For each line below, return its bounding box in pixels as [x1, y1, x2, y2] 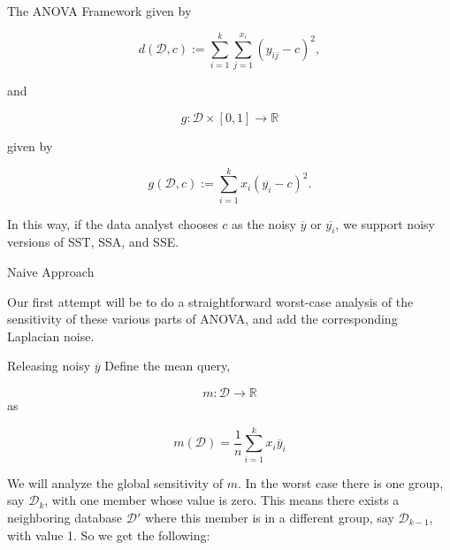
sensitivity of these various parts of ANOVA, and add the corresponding [7, 309, 398, 328]
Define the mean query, [104, 356, 231, 375]
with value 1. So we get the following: [7, 525, 210, 544]
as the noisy [232, 214, 296, 233]
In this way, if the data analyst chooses [7, 214, 218, 233]
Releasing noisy [7, 356, 91, 375]
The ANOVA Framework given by [7, 2, 192, 19]
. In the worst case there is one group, [237, 473, 444, 492]
